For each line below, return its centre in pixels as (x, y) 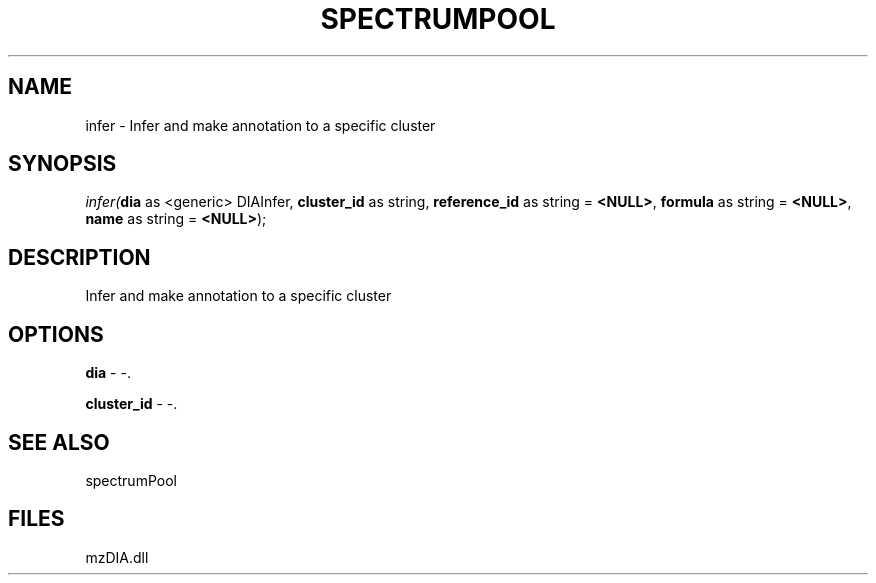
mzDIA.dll (117, 557)
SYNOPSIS (62, 164)
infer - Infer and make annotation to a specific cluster (260, 125)
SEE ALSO (59, 442)
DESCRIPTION (79, 257)
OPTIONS (56, 334)
